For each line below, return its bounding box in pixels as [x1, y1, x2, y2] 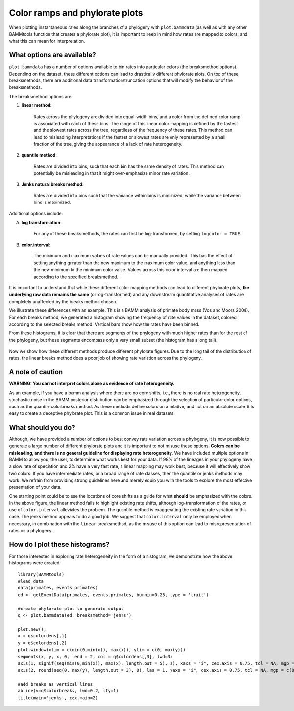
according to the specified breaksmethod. [33, 274, 119, 279]
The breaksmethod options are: [9, 93, 73, 99]
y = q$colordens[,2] [18, 640, 67, 646]
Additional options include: [9, 210, 63, 216]
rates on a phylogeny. [9, 527, 53, 533]
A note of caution [9, 368, 63, 376]
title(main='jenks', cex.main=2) [18, 695, 98, 701]
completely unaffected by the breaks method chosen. [9, 298, 118, 304]
